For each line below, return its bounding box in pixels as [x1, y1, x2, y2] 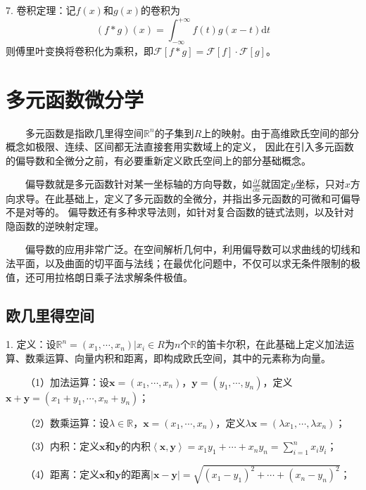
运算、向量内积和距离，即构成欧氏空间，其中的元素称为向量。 [44, 351, 331, 366]
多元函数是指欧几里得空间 [25, 125, 144, 140]
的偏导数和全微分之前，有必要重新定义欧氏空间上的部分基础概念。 [6, 153, 311, 167]
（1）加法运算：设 [25, 374, 109, 389]
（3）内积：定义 [25, 439, 99, 453]
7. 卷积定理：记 [6, 3, 76, 17]
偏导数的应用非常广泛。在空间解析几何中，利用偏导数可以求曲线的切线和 [25, 242, 360, 257]
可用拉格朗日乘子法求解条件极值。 [34, 269, 193, 284]
